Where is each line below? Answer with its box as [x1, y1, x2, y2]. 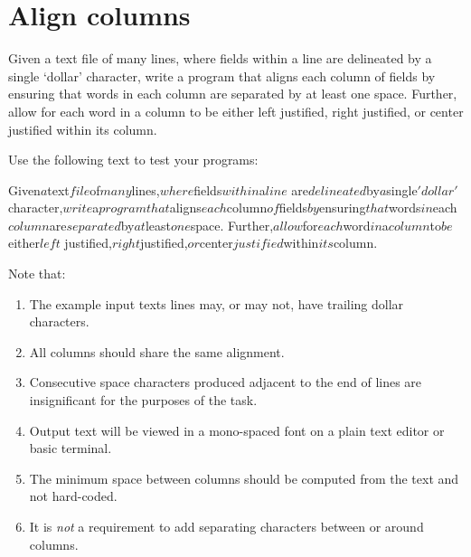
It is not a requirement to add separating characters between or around [29, 517, 424, 535]
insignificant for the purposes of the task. [29, 391, 258, 410]
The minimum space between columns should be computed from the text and [29, 468, 459, 487]
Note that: [8, 264, 66, 283]
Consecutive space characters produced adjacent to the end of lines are [29, 373, 422, 392]
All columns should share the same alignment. [29, 342, 285, 361]
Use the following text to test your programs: [8, 150, 259, 169]
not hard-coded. [29, 486, 118, 505]
